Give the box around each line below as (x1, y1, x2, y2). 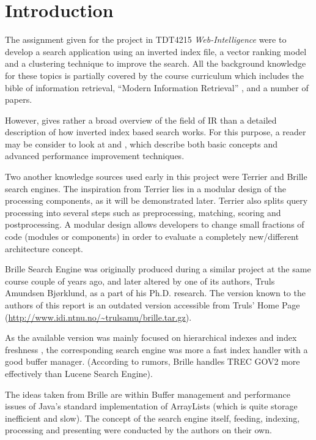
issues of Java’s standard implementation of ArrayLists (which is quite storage (5, 400, 298, 412)
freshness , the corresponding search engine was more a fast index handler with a (5, 343, 308, 356)
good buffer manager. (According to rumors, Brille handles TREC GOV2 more (5, 355, 300, 368)
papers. (5, 93, 32, 106)
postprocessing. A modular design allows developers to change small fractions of (5, 218, 304, 231)
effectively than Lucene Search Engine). (5, 367, 153, 379)
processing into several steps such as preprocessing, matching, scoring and (5, 206, 281, 218)
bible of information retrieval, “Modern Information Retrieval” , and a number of (5, 81, 309, 94)
